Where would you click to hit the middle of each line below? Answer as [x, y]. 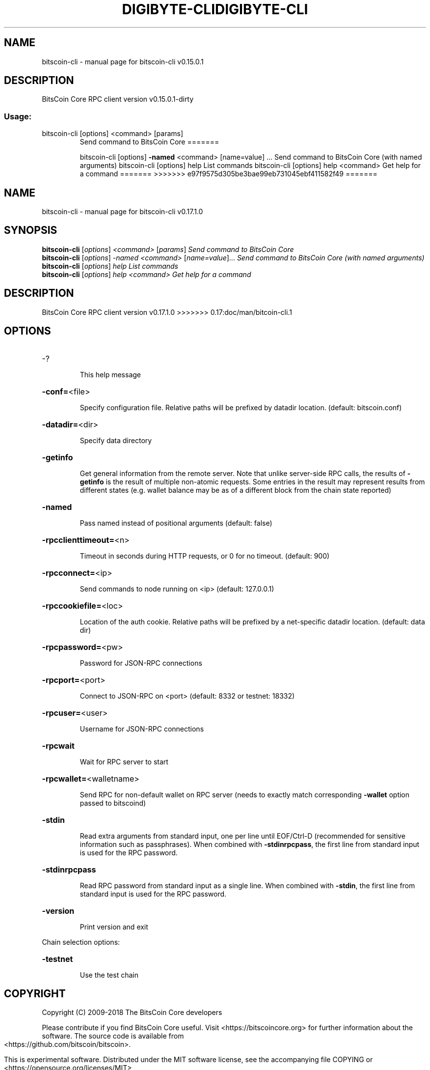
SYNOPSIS [31, 230]
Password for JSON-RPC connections [141, 663]
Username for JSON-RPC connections [142, 729]
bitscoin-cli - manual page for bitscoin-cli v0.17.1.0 [122, 212]
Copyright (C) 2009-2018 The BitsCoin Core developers [132, 1013]
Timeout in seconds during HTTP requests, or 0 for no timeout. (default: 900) [205, 556]
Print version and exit [114, 927]
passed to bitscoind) [113, 803]
